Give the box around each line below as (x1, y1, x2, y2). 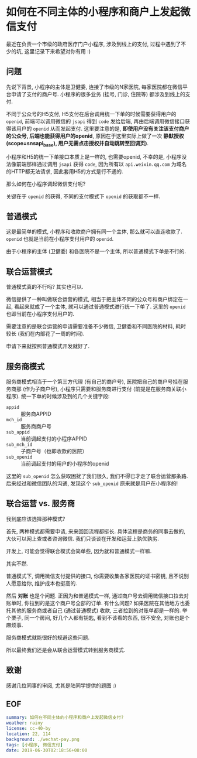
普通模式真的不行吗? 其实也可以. (6, 284, 84, 291)
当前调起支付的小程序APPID (20, 435, 88, 442)
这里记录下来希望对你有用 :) (24, 47, 91, 54)
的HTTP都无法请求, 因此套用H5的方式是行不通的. (6, 168, 124, 175)
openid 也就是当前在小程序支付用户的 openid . (6, 235, 114, 243)
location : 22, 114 (6, 731, 51, 737)
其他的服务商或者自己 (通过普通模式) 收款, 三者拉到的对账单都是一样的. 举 (11, 607, 188, 614)
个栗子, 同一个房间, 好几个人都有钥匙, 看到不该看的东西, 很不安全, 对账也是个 (6, 614, 190, 621)
